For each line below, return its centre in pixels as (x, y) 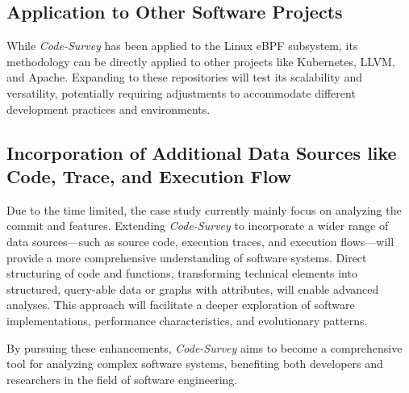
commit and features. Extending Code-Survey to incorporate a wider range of (198, 226)
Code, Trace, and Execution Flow (149, 176)
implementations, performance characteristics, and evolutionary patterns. (187, 320)
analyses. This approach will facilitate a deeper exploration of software (181, 305)
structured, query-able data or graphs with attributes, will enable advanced (193, 288)
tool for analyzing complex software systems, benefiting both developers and (195, 364)
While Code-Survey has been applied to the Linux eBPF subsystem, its (182, 46)
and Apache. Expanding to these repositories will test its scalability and (184, 77)
